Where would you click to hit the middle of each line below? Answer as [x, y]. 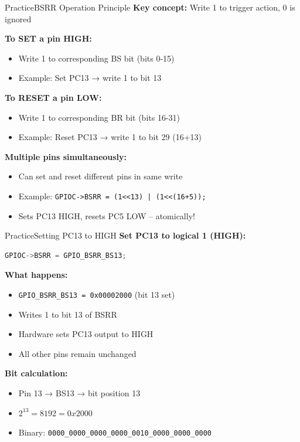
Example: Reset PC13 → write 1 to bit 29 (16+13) [110, 137]
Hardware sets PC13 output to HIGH [86, 334]
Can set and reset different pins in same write [100, 176]
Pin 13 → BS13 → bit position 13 [79, 393]
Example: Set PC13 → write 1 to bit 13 [90, 78]
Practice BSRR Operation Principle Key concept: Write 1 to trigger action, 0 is [150, 7]
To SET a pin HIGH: [48, 38]
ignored [18, 18]
